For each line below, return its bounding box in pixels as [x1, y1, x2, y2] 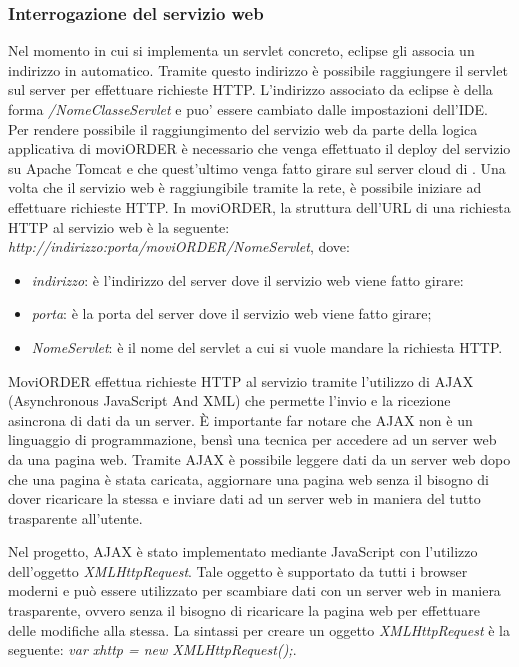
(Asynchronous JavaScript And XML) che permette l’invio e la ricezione [8, 390, 451, 411]
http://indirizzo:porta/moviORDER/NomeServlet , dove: [8, 236, 350, 257]
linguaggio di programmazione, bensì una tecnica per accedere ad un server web [8, 429, 497, 450]
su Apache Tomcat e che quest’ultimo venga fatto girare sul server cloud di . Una [8, 157, 506, 178]
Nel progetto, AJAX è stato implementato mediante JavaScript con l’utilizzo [8, 541, 478, 562]
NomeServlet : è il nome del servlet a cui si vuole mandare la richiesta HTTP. [31, 336, 503, 357]
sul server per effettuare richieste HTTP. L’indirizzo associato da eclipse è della [8, 79, 493, 100]
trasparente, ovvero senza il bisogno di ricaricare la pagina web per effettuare [8, 600, 480, 621]
